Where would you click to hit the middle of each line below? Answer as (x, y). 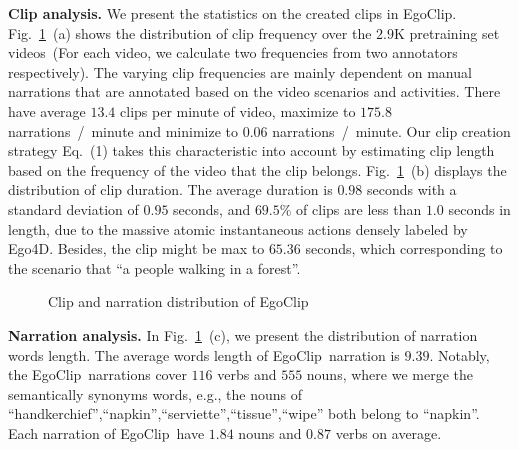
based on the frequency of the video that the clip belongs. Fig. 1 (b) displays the (257, 169)
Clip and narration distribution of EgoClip (178, 301)
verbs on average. (388, 432)
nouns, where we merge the (389, 374)
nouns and (270, 432)
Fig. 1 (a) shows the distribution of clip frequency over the (190, 32)
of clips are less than (359, 208)
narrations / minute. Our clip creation (391, 130)
